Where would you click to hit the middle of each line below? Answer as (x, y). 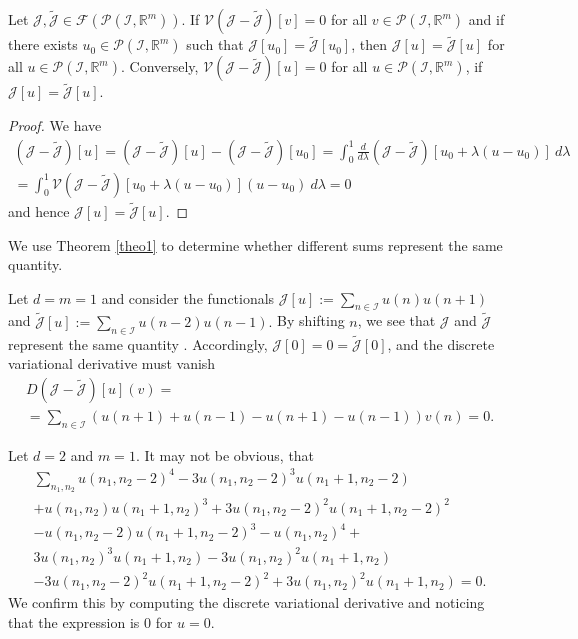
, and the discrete (441, 343)
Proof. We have (55, 125)
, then (369, 44)
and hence (39, 210)
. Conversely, (159, 66)
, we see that (396, 320)
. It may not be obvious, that (225, 454)
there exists (43, 44)
